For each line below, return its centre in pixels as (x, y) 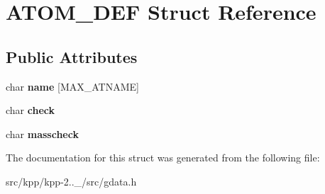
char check (30, 110)
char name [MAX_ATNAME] (72, 86)
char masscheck (42, 133)
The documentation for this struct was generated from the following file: (163, 158)
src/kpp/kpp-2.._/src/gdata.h (71, 181)
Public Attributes (72, 56)
